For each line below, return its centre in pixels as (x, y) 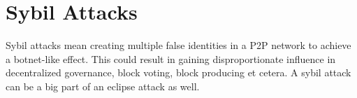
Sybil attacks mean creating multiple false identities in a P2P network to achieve (178, 45)
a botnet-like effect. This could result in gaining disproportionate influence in (171, 58)
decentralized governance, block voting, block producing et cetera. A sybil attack (178, 72)
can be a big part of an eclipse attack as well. (103, 86)
